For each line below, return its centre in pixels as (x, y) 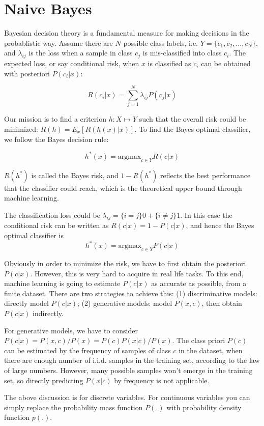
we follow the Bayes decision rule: (56, 139)
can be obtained (226, 63)
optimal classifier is (34, 235)
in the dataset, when (211, 350)
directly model (26, 303)
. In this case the (206, 215)
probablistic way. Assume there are (58, 42)
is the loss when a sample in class (81, 53)
